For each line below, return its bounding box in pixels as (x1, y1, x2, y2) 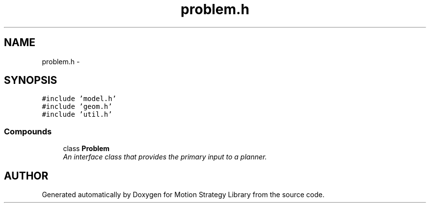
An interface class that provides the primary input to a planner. (63, 153, 267, 161)
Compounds (4, 126, 52, 136)
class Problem (63, 144, 110, 153)
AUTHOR (4, 169, 49, 182)
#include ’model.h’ (42, 95, 117, 103)
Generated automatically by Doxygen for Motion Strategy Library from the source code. (42, 190, 325, 199)
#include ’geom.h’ (42, 103, 112, 111)
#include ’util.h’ (42, 110, 112, 119)
